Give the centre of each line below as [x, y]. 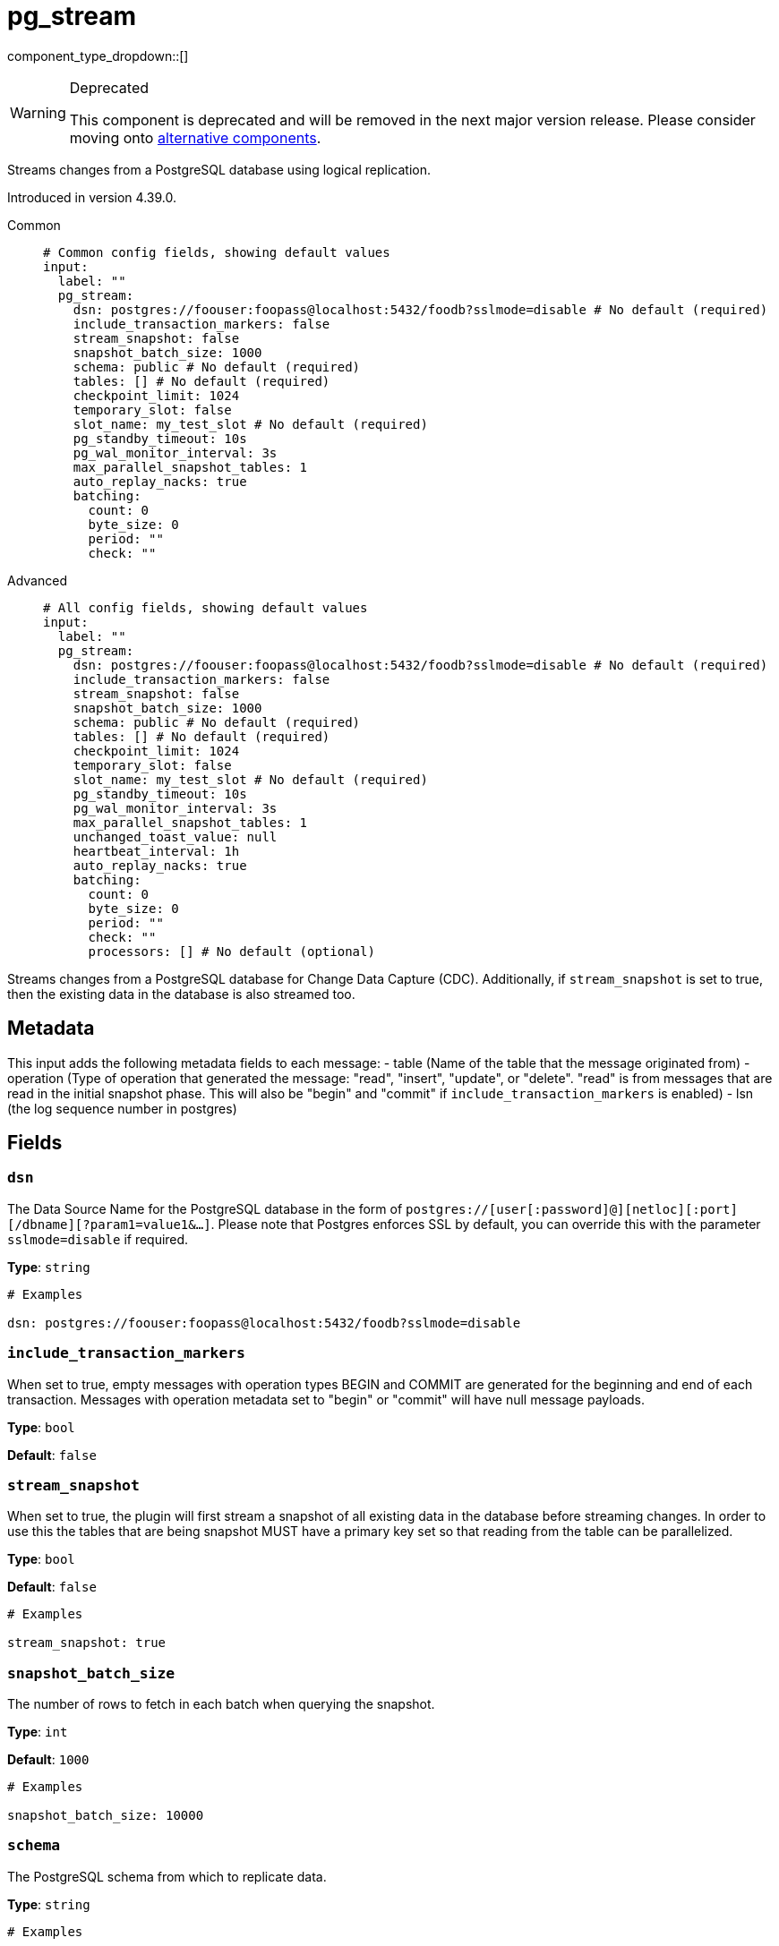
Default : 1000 [48, 1760]
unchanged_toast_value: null [175, 836]
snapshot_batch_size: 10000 [106, 1816]
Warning [38, 112]
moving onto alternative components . [195, 137]
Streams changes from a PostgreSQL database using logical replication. [219, 169]
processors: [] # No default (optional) [231, 951]
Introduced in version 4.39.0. [92, 197]
